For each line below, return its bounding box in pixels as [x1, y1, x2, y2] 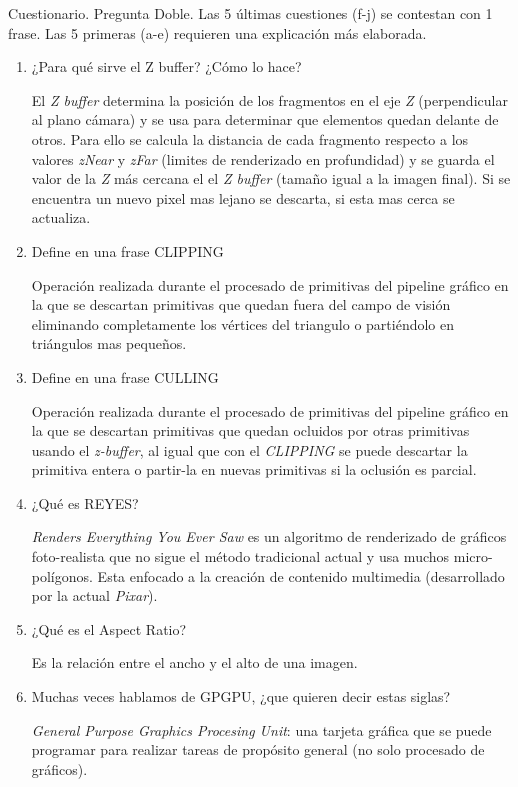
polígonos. [31, 565, 93, 586]
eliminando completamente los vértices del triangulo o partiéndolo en [31, 313, 455, 334]
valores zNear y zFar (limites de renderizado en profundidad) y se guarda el [31, 148, 495, 169]
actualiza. [31, 207, 91, 228]
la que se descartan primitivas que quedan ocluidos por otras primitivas [31, 420, 470, 441]
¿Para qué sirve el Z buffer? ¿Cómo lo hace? [31, 56, 302, 77]
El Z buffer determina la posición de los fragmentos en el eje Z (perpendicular [31, 89, 508, 110]
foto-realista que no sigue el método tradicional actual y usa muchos [31, 546, 450, 567]
